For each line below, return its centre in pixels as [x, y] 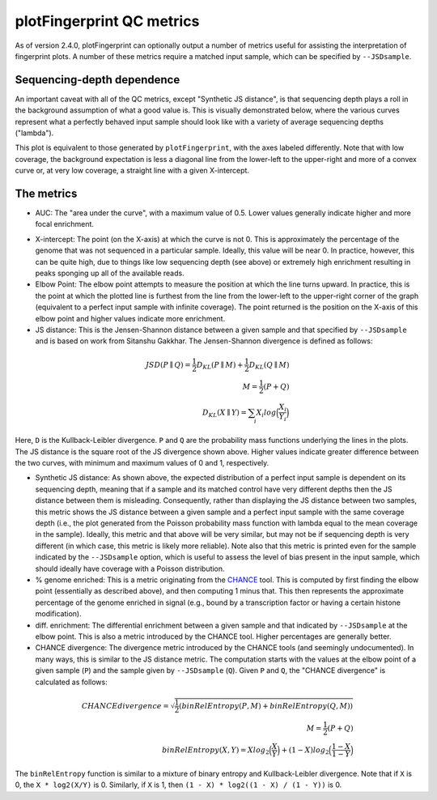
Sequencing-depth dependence [98, 80]
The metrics [46, 194]
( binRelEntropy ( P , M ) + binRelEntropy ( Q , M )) [266, 706]
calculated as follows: [72, 682]
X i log [266, 413]
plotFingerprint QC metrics [107, 21]
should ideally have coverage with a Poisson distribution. [130, 568]
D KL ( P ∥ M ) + [220, 366]
